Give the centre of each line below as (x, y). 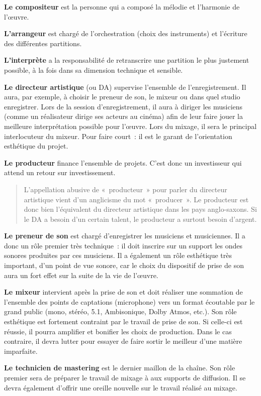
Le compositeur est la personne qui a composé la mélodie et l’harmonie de (122, 7)
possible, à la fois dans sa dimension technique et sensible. (94, 70)
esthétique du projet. (36, 146)
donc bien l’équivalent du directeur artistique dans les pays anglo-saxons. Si (140, 209)
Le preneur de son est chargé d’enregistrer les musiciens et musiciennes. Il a (125, 236)
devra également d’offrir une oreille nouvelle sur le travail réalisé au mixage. (121, 387)
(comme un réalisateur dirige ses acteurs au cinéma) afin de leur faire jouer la (123, 116)
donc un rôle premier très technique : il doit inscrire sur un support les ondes (123, 245)
